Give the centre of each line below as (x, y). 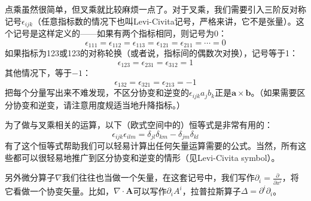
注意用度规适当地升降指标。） (128, 104)
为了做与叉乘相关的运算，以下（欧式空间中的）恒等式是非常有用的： (139, 125)
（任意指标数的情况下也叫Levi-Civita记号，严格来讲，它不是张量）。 (164, 21)
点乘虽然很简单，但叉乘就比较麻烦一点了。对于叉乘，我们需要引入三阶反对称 (155, 9)
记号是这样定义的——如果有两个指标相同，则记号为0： (120, 33)
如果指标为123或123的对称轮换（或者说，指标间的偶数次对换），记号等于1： (151, 53)
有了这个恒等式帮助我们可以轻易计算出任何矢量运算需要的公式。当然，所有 (151, 146)
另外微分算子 (30, 177)
